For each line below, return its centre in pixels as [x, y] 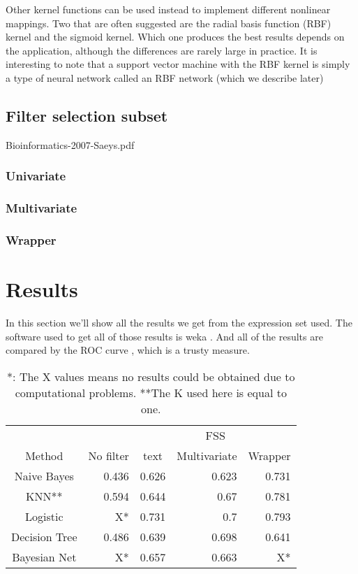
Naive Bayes [44, 475]
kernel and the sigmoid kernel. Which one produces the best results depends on [175, 37]
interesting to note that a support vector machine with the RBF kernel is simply [178, 64]
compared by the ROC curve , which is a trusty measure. [128, 350]
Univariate [36, 176]
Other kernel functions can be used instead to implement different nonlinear [168, 9]
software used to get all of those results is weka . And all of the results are [164, 336]
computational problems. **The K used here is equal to [151, 392]
